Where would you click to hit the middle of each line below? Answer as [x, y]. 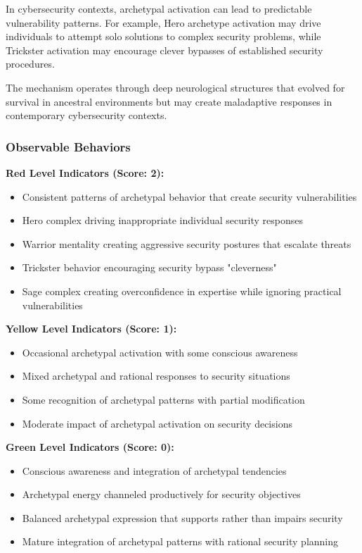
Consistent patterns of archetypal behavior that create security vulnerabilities [189, 196]
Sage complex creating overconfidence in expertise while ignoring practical [182, 291]
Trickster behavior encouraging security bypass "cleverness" [149, 267]
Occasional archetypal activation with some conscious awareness [160, 352]
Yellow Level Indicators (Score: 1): [91, 329]
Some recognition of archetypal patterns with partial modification [163, 399]
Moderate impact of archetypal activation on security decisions [157, 423]
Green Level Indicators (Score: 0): [90, 447]
